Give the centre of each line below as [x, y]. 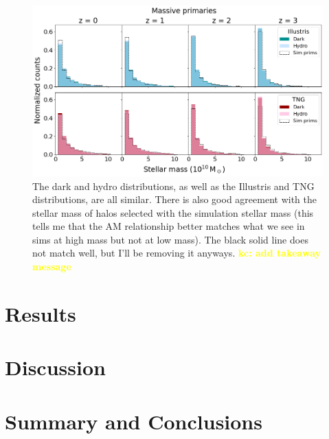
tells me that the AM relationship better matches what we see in [169, 226]
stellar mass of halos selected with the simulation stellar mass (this [173, 212]
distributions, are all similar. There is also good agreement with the [174, 199]
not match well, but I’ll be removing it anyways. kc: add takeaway [177, 253]
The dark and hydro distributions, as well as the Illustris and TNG [173, 186]
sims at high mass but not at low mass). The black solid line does [170, 239]
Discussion [55, 367]
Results [41, 313]
